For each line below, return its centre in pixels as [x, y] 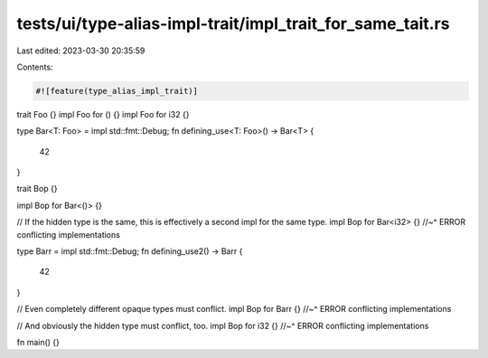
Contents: [35, 67]
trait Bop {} [37, 189]
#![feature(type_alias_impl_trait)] [117, 91]
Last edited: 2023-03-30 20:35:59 [81, 51]
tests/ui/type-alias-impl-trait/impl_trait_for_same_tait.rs [233, 24]
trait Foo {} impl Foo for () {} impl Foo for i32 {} [103, 114]
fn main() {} [38, 342]
